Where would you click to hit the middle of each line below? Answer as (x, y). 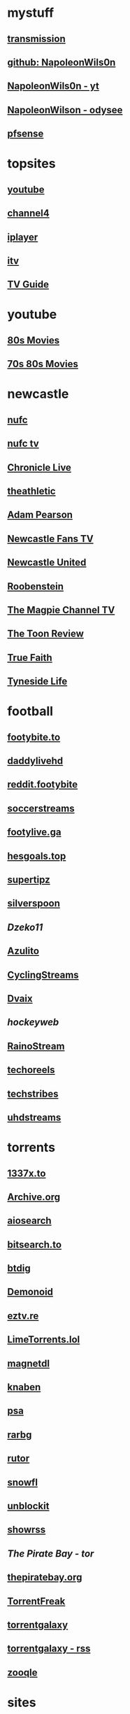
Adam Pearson (40, 515)
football (30, 712)
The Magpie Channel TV (61, 610)
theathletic (31, 491)
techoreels (31, 1070)
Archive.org (34, 1197)
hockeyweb (33, 1022)
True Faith (30, 658)
